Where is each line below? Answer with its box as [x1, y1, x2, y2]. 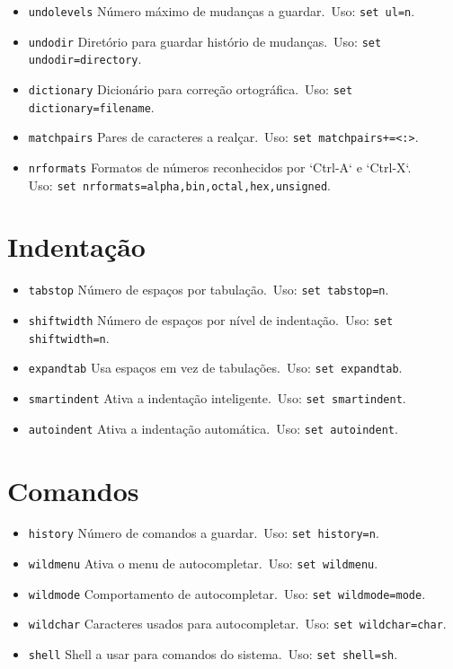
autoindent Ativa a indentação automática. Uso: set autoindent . [28, 418, 398, 437]
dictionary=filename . [28, 97, 155, 116]
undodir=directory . [28, 49, 142, 68]
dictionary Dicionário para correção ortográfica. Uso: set [28, 79, 353, 98]
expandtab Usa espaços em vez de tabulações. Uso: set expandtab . [28, 358, 403, 377]
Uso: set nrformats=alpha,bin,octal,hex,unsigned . [28, 175, 331, 194]
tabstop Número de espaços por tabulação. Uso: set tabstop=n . [28, 280, 389, 299]
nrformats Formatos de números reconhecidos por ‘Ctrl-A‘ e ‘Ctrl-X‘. [28, 157, 412, 176]
